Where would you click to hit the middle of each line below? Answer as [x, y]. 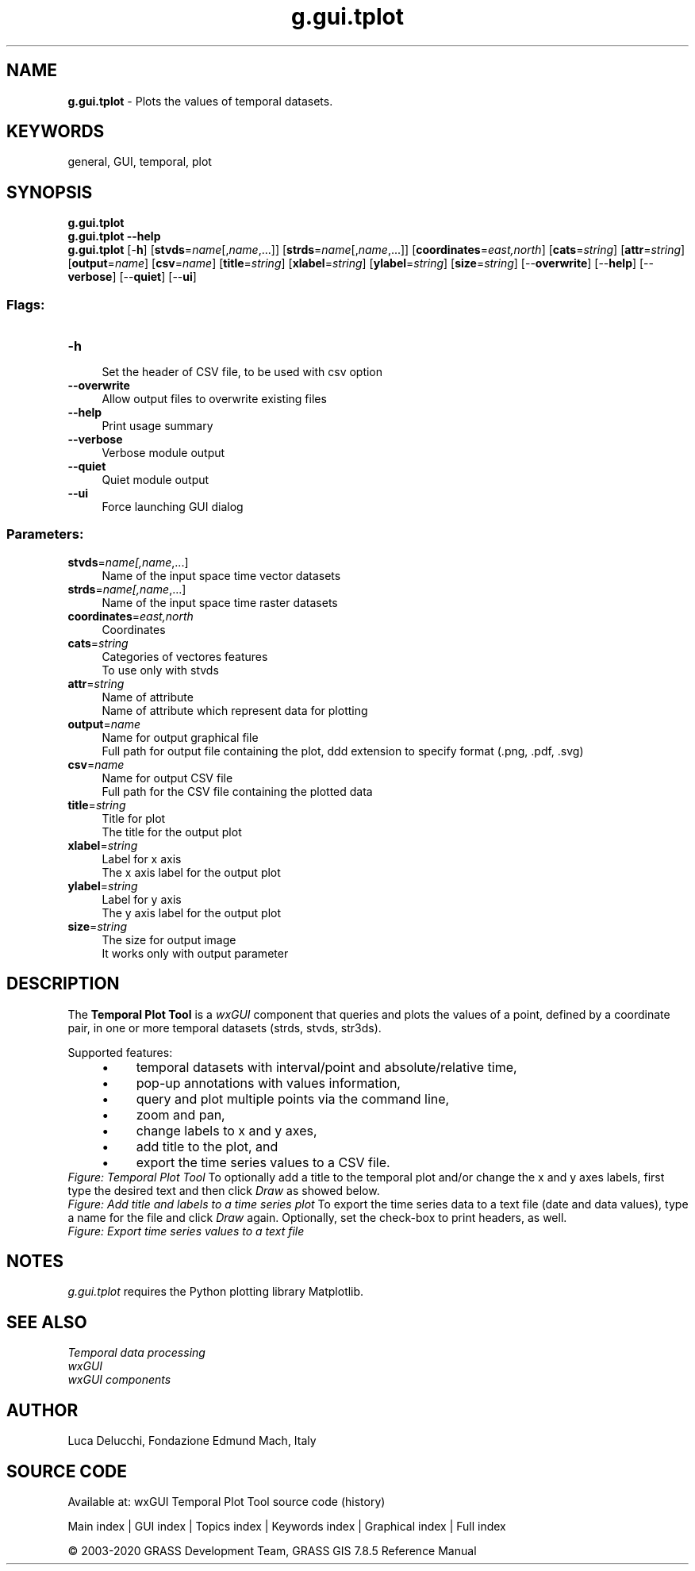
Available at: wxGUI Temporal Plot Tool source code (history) [227, 1502]
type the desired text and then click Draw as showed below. [224, 1190]
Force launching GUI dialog [173, 507]
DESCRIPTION [63, 984]
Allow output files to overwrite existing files [214, 399]
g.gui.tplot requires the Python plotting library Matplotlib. [216, 1292]
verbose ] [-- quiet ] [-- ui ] [132, 277]
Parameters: [45, 534]
